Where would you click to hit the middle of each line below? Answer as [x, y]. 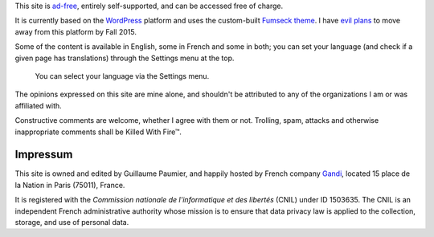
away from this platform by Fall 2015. [76, 31]
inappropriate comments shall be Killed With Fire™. [98, 132]
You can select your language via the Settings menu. [122, 76]
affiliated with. [38, 105]
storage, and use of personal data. [72, 222]
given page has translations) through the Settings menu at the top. [125, 58]
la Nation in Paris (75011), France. [70, 185]
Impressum [44, 155]
